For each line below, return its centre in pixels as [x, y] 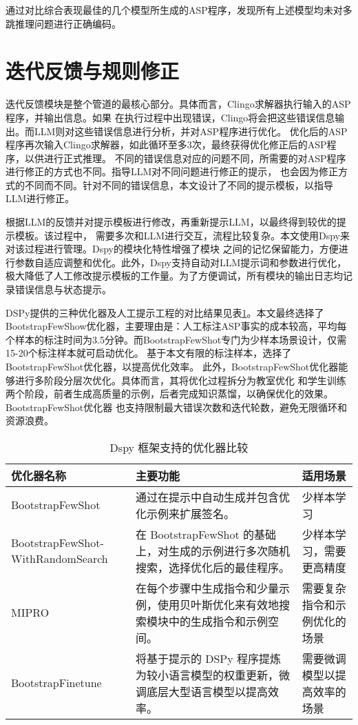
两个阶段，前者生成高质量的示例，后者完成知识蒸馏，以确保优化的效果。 [169, 394]
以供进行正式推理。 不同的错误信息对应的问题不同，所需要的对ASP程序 [185, 158]
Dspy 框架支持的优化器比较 [179, 447]
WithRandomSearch [60, 558]
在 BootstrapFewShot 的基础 [206, 534]
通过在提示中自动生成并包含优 [212, 497]
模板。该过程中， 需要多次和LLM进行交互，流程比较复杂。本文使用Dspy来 [182, 235]
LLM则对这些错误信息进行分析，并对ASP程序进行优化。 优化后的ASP [191, 131]
